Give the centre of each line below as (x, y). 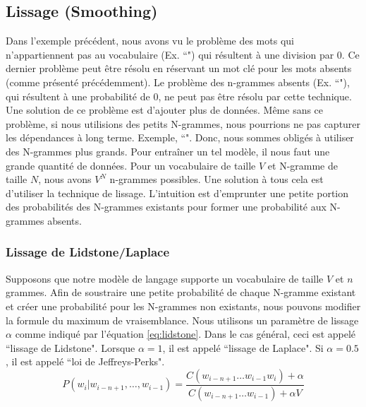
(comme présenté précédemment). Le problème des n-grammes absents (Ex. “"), (178, 82)
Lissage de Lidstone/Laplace (88, 252)
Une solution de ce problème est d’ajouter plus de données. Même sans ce (165, 110)
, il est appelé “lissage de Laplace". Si (243, 347)
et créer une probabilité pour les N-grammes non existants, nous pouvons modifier (183, 306)
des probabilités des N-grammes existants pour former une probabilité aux (166, 207)
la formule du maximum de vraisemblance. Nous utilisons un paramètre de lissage (182, 320)
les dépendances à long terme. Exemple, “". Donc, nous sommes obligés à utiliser (180, 137)
